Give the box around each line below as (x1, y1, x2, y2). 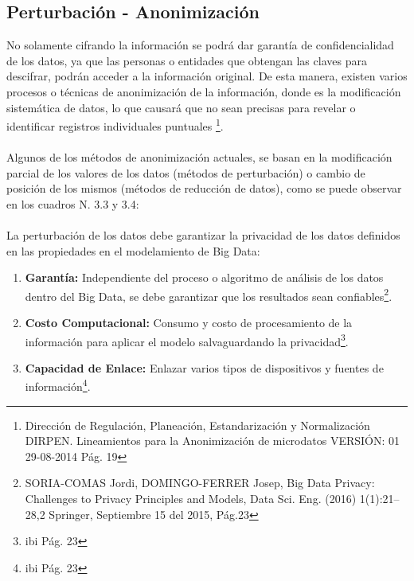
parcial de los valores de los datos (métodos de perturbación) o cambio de (6, 164, 365, 181)
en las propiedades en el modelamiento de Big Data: (6, 242, 260, 259)
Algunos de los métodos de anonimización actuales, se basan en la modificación (6, 149, 393, 166)
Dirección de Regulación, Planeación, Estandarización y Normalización (25, 416, 370, 433)
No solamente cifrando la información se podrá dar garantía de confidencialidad (6, 37, 394, 53)
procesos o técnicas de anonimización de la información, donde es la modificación (6, 83, 401, 99)
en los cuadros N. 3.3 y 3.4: (6, 195, 139, 212)
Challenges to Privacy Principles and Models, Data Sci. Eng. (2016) (25, 490, 357, 507)
